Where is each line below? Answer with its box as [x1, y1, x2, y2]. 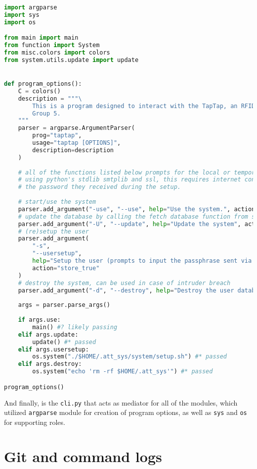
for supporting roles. [4, 416, 65, 427]
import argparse [4, 4, 57, 11]
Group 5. [32, 110, 61, 117]
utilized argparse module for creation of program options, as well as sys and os [4, 407, 247, 417]
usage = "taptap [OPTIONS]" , [32, 139, 121, 147]
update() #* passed [32, 338, 96, 346]
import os [4, 18, 36, 26]
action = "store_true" [32, 264, 100, 272]
